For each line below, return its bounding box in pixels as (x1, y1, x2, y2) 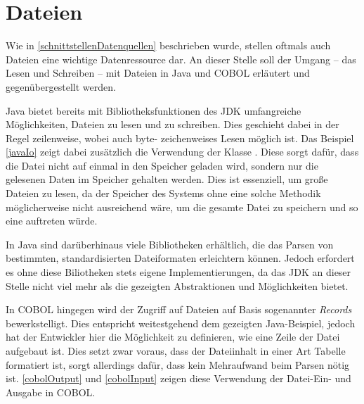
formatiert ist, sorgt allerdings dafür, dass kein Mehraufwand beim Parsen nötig (6, 357, 350, 372)
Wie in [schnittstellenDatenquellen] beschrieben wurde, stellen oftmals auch (6, 38, 331, 53)
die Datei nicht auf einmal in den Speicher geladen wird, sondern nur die (6, 158, 318, 172)
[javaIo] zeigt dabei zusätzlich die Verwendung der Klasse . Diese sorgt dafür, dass (6, 144, 359, 159)
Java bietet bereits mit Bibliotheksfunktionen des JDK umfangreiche (6, 103, 301, 118)
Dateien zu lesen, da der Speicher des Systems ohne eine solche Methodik (6, 186, 321, 201)
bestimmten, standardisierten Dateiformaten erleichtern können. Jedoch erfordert (6, 251, 355, 265)
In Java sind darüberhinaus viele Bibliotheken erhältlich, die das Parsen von (6, 236, 334, 251)
